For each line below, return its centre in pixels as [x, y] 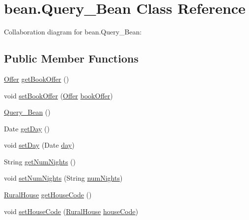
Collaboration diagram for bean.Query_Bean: [73, 32]
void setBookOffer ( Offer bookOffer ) [58, 95]
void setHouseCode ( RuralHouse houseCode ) [71, 211]
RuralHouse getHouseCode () [48, 195]
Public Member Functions [71, 58]
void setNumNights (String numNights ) [63, 178]
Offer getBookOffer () [37, 79]
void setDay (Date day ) [39, 145]
